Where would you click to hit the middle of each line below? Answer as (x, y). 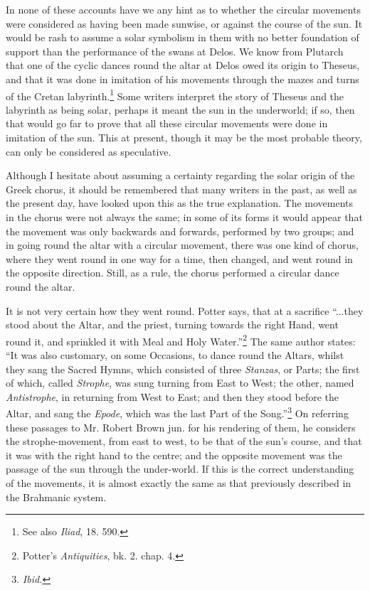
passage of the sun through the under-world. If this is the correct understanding (180, 469)
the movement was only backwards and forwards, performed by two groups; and (180, 231)
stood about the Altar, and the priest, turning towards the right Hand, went (172, 324)
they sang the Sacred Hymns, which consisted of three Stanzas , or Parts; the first (183, 369)
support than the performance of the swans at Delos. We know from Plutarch (175, 51)
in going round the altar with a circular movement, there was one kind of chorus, (182, 245)
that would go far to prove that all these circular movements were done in (167, 123)
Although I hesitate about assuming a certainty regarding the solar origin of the (180, 175)
